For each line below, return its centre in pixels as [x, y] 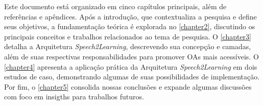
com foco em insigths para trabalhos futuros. [74, 97]
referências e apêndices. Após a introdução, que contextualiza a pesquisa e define [130, 16]
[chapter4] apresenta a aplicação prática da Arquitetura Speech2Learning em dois [131, 66]
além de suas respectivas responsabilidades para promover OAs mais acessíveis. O [131, 56]
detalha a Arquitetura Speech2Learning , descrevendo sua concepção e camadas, [128, 46]
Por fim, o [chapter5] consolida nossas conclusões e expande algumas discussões [128, 86]
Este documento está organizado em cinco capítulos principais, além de [115, 6]
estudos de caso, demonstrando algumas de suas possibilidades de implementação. [132, 77]
